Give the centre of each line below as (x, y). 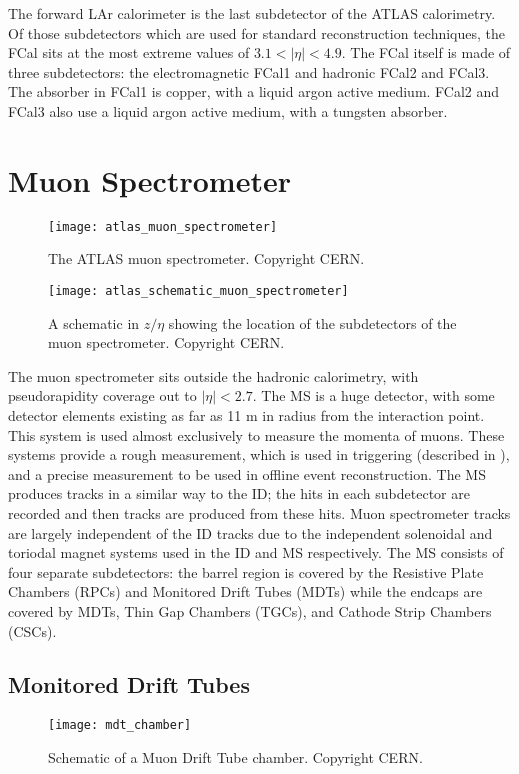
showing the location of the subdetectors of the (312, 322)
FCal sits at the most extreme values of (129, 52)
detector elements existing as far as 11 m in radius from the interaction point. (246, 414)
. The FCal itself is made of (426, 52)
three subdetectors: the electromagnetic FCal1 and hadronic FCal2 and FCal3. (249, 71)
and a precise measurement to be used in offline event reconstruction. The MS (247, 473)
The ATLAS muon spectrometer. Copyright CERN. (206, 258)
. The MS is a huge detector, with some (373, 395)
